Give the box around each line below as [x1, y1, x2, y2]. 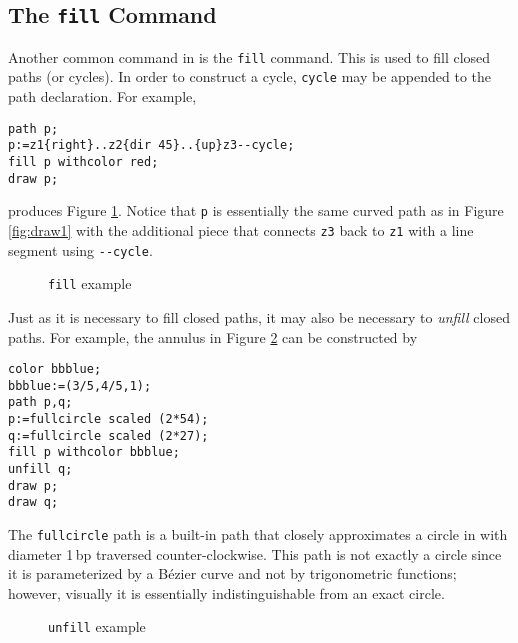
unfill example [48, 616, 146, 637]
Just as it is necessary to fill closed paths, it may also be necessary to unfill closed [8, 306, 510, 327]
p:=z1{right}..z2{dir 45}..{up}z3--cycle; [8, 138, 295, 153]
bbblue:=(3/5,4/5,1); [8, 378, 152, 393]
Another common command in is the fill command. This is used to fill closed [8, 46, 491, 67]
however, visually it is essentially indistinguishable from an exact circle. [8, 582, 445, 603]
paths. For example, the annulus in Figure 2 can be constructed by [8, 326, 418, 347]
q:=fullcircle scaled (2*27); [8, 428, 209, 443]
